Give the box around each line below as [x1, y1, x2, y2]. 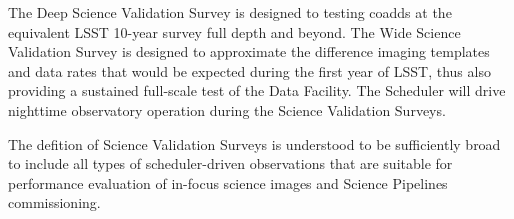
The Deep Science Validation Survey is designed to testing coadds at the [8, 2, 452, 22]
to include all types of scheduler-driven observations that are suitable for [8, 153, 453, 174]
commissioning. [8, 192, 101, 213]
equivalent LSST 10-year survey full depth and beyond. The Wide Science [8, 21, 461, 42]
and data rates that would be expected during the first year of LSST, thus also [8, 60, 491, 81]
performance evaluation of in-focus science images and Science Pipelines [8, 172, 448, 193]
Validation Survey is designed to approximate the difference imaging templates [8, 41, 490, 62]
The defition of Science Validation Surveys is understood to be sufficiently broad [8, 133, 501, 154]
